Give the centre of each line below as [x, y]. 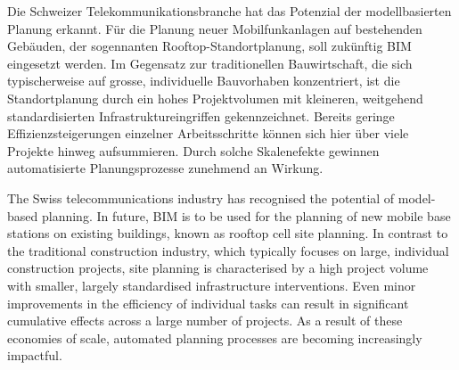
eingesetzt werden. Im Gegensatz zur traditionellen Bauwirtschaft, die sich [210, 63]
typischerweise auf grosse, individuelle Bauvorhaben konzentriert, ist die [204, 81]
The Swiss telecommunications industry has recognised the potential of [201, 197]
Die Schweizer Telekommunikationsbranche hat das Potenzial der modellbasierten [229, 11]
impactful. [35, 355]
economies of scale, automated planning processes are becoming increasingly [215, 337]
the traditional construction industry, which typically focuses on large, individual [228, 250]
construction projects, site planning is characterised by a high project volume [218, 268]
